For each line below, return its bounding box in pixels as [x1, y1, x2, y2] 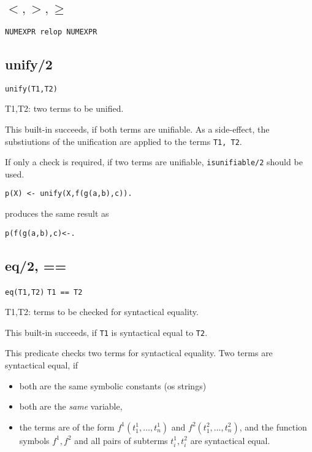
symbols [19, 434, 50, 446]
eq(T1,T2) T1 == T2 [5, 287, 83, 297]
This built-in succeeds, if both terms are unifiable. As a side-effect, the [5, 122, 270, 135]
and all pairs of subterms [74, 434, 168, 446]
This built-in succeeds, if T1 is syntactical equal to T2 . [5, 325, 208, 338]
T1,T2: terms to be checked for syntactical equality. [5, 305, 199, 318]
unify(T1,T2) [5, 84, 58, 93]
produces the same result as [5, 207, 109, 220]
